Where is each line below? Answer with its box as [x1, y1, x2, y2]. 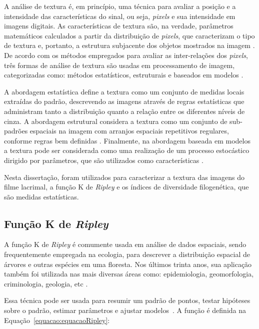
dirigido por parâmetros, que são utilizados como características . [4, 154, 203, 165]
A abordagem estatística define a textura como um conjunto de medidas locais [4, 86, 244, 96]
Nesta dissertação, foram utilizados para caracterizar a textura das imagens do [4, 171, 244, 182]
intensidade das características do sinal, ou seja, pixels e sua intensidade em [4, 10, 235, 21]
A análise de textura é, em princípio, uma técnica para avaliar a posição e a [4, 1, 236, 11]
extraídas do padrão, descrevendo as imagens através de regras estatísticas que [4, 96, 244, 106]
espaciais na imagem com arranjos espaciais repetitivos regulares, [29, 125, 229, 136]
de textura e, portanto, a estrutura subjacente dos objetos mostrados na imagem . [4, 40, 255, 50]
